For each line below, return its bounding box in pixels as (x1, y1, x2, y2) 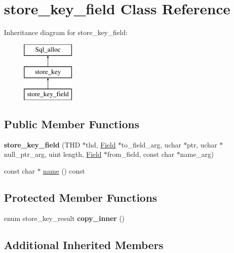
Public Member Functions (4, 116, 139, 132)
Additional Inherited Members (4, 237, 163, 252)
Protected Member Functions (4, 190, 157, 205)
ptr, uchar (187, 139, 217, 149)
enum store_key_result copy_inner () (4, 213, 125, 223)
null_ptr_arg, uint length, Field (4, 149, 102, 159)
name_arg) (180, 149, 214, 159)
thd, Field (85, 139, 116, 149)
